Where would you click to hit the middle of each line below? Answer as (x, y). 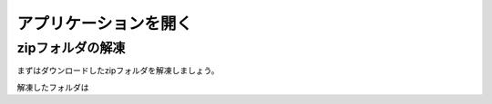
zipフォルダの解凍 (71, 48)
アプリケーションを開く (105, 24)
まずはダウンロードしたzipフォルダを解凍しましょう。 (118, 71)
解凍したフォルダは (53, 87)
